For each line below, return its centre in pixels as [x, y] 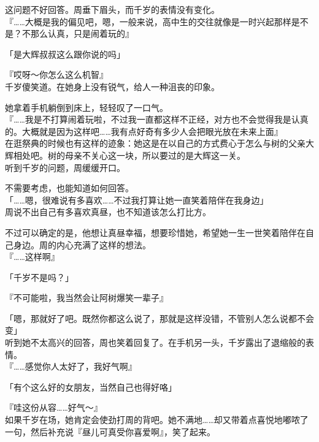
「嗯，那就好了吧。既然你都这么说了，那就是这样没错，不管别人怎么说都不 [155, 318]
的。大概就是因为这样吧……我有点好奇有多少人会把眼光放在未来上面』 [144, 131]
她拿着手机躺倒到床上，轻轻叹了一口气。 [86, 107]
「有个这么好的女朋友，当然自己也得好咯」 [91, 387]
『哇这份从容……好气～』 [54, 407]
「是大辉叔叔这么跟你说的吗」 [65, 54]
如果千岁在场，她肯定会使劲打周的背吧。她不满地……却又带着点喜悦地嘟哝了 [157, 420]
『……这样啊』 [32, 257]
